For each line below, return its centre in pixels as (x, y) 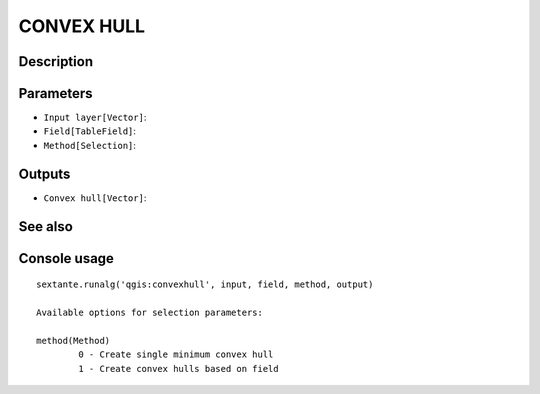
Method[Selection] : (90, 145)
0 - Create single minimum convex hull (176, 354)
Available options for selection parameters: (150, 312)
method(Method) (73, 340)
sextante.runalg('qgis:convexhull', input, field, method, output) (205, 284)
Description (56, 61)
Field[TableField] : (90, 131)
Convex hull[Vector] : (95, 197)
